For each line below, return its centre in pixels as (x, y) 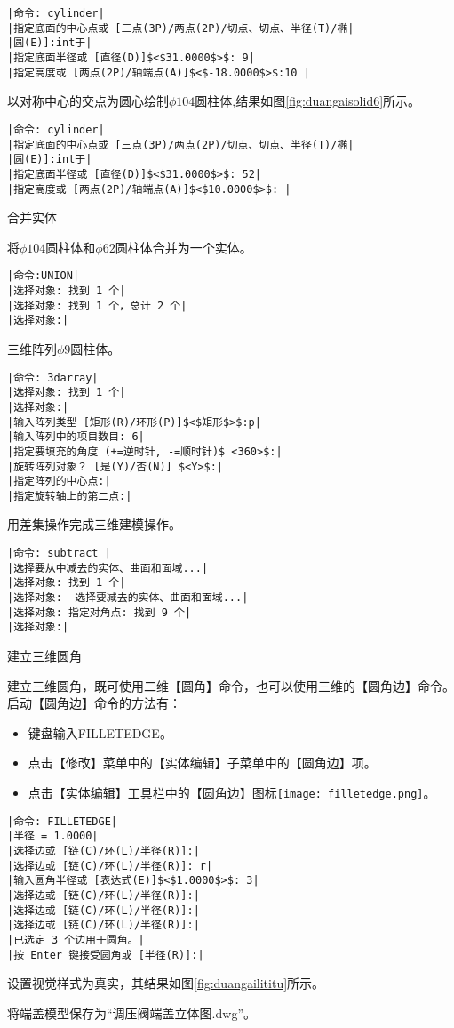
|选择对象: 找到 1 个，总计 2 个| (97, 305)
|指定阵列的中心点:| (59, 482)
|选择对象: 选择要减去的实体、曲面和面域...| (128, 598)
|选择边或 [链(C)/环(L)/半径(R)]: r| (110, 866)
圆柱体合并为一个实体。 (183, 247)
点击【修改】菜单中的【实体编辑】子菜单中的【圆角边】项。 (202, 763)
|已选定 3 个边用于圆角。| (76, 940)
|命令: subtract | (59, 554)
